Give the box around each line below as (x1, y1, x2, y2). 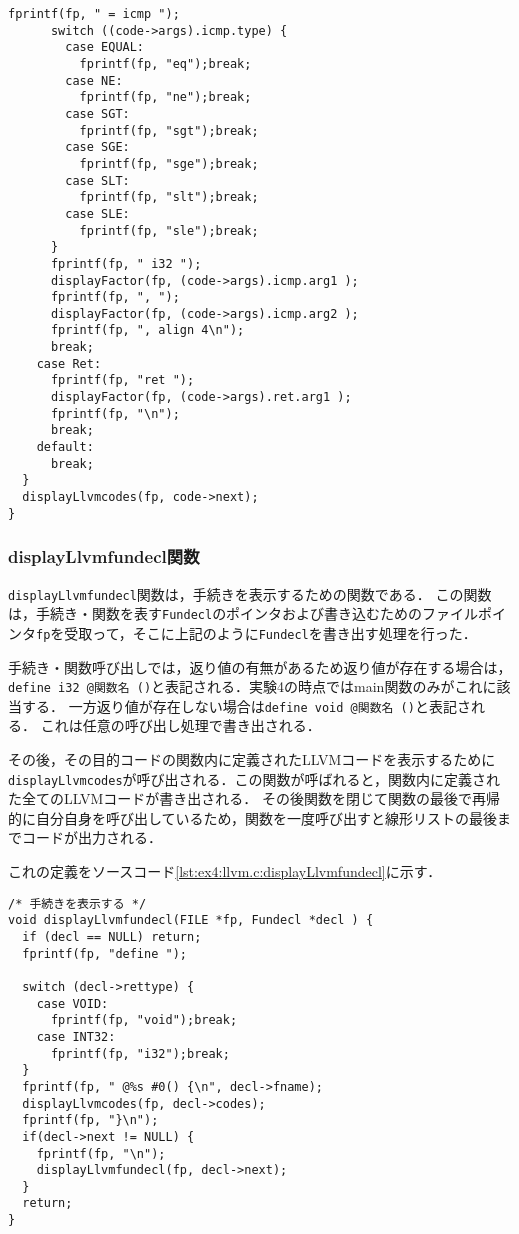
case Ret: (36, 356, 102, 371)
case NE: (65, 73, 123, 88)
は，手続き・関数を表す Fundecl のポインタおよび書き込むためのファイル (8, 603, 479, 624)
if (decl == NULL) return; (22, 929, 202, 944)
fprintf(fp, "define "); (22, 946, 187, 961)
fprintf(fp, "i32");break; (50, 1046, 230, 1061)
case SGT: (65, 106, 130, 121)
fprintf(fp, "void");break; (50, 1013, 238, 1028)
